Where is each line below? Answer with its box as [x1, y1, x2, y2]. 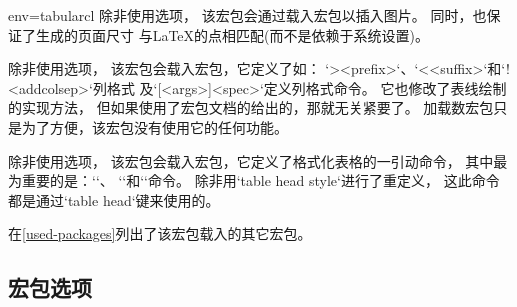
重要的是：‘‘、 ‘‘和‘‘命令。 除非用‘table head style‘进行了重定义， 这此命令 [21, 170, 500, 191]
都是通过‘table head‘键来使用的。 [8, 189, 220, 210]
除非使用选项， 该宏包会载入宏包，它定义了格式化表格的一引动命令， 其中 [8, 150, 494, 171]
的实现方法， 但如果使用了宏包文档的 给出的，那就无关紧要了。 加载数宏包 [8, 97, 494, 118]
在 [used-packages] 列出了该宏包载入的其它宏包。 [8, 223, 312, 244]
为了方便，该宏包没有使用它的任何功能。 [21, 116, 288, 137]
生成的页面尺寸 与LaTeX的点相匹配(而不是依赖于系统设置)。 [35, 24, 429, 45]
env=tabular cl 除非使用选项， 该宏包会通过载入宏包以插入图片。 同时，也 [8, 5, 487, 25]
